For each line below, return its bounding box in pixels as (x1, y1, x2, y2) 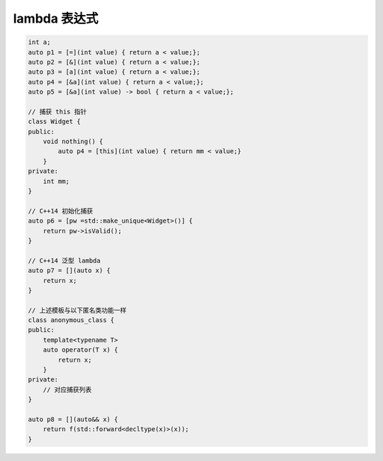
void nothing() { (43, 138, 104, 145)
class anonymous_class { (28, 316, 115, 324)
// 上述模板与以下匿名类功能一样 (28, 306, 127, 314)
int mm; (43, 177, 70, 185)
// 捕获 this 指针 (28, 107, 87, 116)
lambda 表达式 (13, 11, 99, 26)
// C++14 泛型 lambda (28, 256, 101, 265)
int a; (28, 38, 51, 46)
